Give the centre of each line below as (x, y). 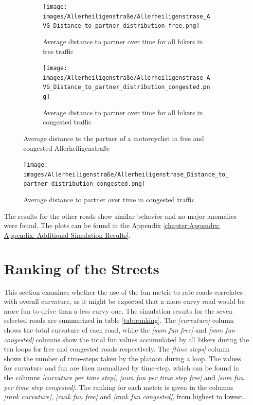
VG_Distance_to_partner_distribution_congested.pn (126, 87)
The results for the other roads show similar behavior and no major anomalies (120, 216)
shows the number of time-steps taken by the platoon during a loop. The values (123, 358)
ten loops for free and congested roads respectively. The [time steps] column (117, 349)
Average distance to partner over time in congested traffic (109, 200)
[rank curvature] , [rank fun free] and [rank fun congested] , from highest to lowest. (124, 396)
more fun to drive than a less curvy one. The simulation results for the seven (118, 310)
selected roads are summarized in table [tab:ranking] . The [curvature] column (119, 320)
